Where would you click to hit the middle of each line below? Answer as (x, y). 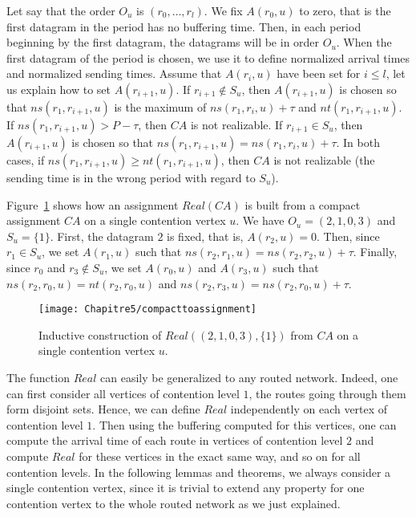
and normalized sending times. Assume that (114, 73)
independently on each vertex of (309, 409)
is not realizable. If (236, 124)
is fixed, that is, (205, 236)
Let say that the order (61, 10)
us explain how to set (59, 89)
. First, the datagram (102, 236)
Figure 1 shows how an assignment (93, 204)
